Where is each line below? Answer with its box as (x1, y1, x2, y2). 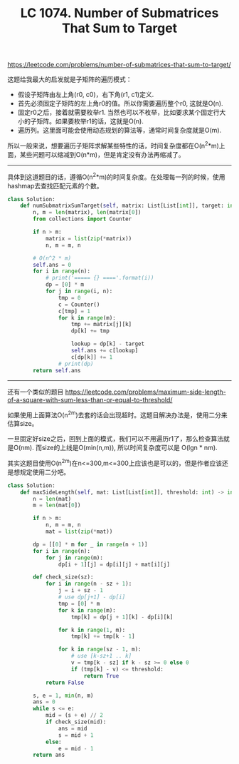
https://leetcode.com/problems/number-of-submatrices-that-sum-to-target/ (7, 61, 231, 69)
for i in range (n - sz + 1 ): (45, 580, 132, 588)
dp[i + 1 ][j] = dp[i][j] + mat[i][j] (58, 561, 171, 568)
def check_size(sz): (33, 574, 94, 581)
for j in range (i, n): (45, 287, 113, 295)
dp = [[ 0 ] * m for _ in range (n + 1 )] (33, 541, 148, 548)
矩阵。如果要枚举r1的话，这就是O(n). (36, 117, 144, 126)
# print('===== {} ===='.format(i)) (45, 275, 154, 282)
